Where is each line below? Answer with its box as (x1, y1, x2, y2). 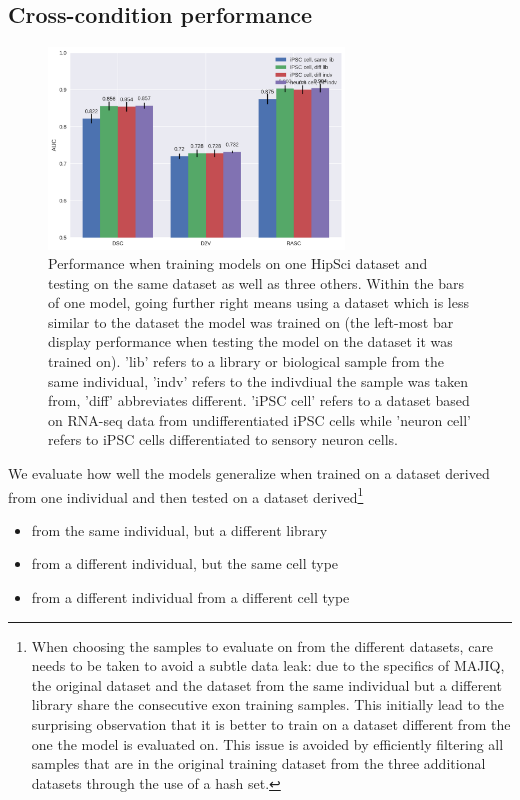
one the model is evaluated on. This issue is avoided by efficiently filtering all (31, 733, 504, 754)
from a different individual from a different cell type (31, 587, 350, 608)
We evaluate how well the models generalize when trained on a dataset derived (8, 463, 490, 484)
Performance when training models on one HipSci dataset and (48, 253, 428, 274)
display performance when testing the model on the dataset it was (48, 331, 453, 352)
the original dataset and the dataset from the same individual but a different (31, 674, 502, 695)
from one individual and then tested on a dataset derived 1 (8, 483, 364, 507)
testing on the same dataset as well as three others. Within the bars (48, 272, 464, 293)
